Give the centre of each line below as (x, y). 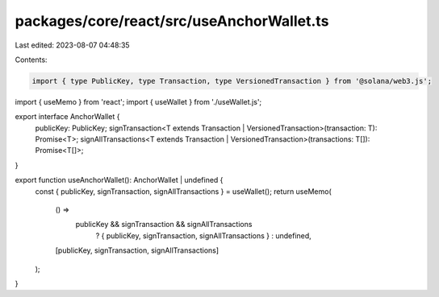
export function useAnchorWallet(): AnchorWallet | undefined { (119, 180)
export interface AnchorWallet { (67, 117)
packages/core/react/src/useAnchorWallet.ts (172, 21)
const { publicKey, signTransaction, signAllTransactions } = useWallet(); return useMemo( (183, 191)
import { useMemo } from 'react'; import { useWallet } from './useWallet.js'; (138, 101)
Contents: (31, 60)
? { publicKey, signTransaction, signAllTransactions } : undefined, (204, 235)
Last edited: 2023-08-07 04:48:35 (72, 45)
